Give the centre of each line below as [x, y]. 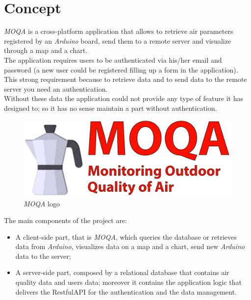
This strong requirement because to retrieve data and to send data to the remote [125, 79]
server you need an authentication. [56, 88]
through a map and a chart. [46, 50]
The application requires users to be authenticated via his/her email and [113, 60]
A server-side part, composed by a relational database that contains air [122, 272]
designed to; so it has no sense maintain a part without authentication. [111, 108]
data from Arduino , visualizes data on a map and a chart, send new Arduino [130, 246]
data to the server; [43, 256]
